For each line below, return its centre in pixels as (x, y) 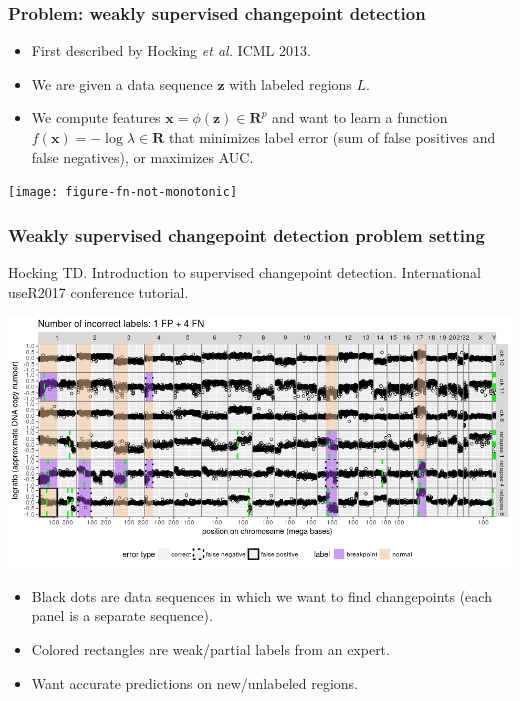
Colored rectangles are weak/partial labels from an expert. (210, 649)
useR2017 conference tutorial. (98, 291)
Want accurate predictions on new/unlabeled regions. (194, 682)
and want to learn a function (360, 117)
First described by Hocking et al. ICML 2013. (171, 50)
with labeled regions (290, 83)
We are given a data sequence (122, 83)
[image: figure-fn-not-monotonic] (123, 192)
